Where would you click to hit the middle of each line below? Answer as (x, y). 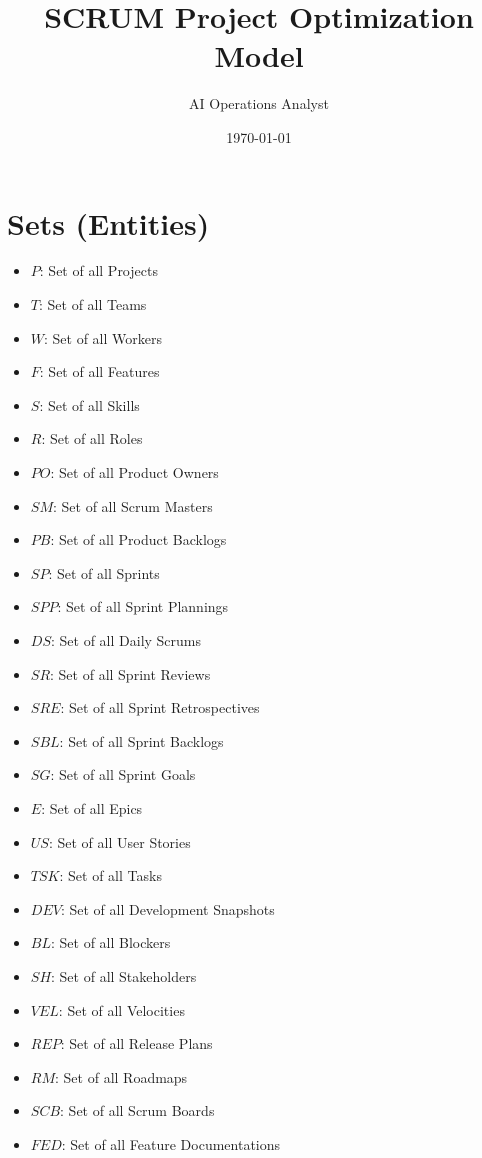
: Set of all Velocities (121, 1009)
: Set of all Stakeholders (124, 975)
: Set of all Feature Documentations (171, 1143)
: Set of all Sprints (104, 572)
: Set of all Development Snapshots (167, 908)
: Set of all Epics (92, 807)
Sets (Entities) (108, 222)
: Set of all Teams (92, 304)
